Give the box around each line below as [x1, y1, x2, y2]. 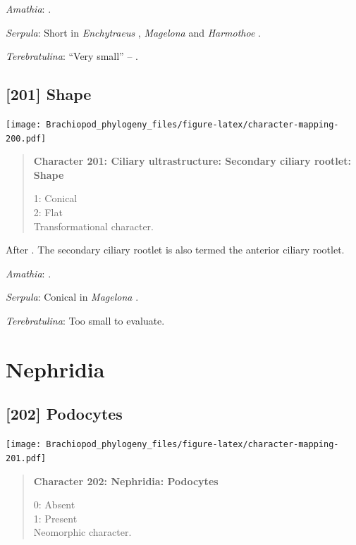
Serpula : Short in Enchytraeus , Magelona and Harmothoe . [6, 25, 261, 39]
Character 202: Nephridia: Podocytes [33, 473, 219, 488]
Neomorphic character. [33, 525, 132, 539]
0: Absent [33, 497, 75, 512]
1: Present [33, 510, 78, 525]
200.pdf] [6, 133, 47, 144]
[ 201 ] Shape [6, 83, 92, 105]
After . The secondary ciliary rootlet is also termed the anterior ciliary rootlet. [6, 242, 345, 257]
